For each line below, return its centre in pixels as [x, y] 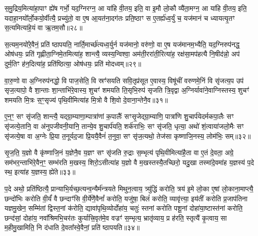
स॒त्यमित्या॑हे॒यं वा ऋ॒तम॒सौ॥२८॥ [44, 28]
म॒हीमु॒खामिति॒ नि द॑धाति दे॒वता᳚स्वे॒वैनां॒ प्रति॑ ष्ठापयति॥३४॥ [72, 227]
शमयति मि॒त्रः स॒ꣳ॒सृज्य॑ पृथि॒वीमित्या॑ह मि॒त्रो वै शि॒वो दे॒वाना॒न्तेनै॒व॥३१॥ [86, 99]
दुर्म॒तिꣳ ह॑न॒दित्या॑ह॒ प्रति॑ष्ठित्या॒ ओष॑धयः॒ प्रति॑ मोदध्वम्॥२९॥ [73, 63]
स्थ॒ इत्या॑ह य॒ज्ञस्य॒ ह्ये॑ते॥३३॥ [40, 172]
